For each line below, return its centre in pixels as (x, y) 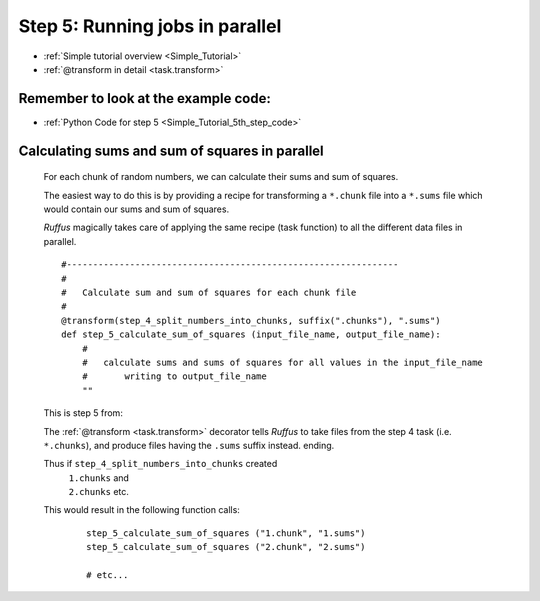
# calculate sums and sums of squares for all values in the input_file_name (282, 362)
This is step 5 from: (83, 413)
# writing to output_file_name (174, 376)
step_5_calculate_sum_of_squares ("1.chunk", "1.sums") (226, 533)
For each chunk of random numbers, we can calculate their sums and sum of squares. (221, 177)
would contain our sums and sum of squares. (136, 209)
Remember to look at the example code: (145, 98)
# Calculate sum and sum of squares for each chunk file (209, 292)
